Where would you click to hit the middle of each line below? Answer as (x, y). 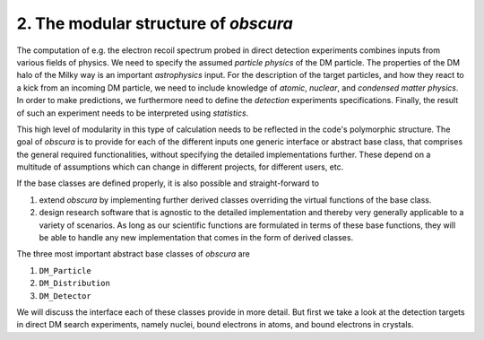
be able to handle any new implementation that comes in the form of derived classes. (196, 238)
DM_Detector (65, 296)
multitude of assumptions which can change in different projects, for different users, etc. (180, 167)
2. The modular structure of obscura (155, 23)
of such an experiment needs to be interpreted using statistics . (133, 113)
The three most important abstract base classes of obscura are (133, 254)
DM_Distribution (75, 283)
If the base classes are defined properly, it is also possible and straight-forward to (168, 183)
